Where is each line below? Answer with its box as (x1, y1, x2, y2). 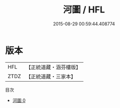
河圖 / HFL (63, 4, 105, 15)
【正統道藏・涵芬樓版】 (25, 64, 81, 71)
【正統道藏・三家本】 (25, 73, 76, 80)
